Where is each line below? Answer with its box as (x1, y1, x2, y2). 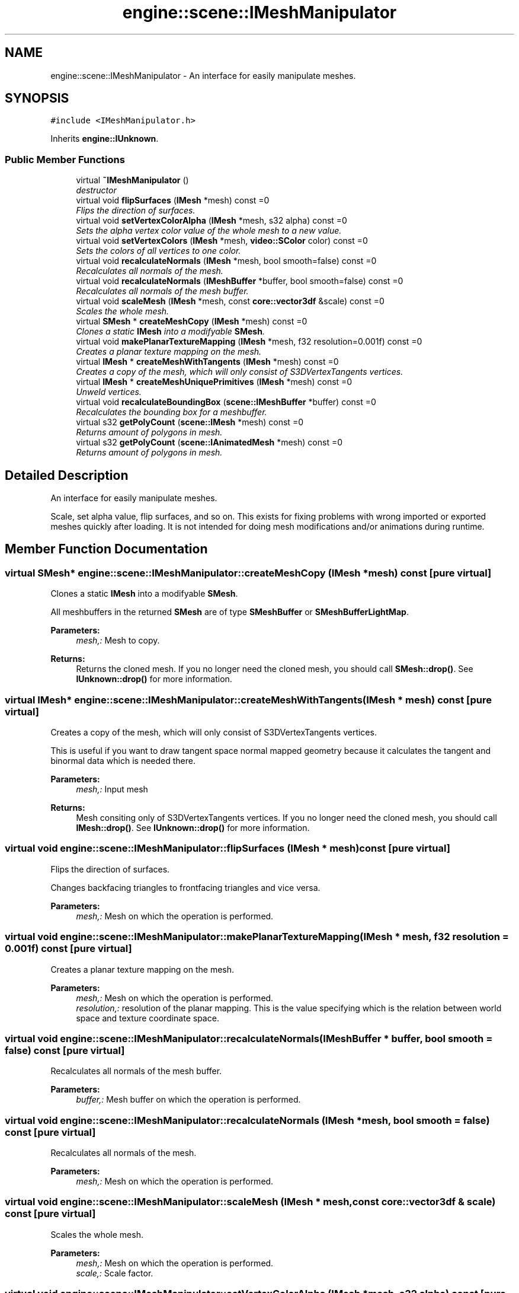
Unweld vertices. (76, 387, 142, 397)
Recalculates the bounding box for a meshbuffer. (76, 407, 267, 418)
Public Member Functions (5, 153, 125, 165)
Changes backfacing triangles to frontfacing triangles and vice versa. (50, 882, 321, 893)
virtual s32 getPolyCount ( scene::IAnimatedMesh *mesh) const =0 (76, 437, 342, 448)
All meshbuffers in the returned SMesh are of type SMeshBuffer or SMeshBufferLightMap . (50, 607, 409, 617)
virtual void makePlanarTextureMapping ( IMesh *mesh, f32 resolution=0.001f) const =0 (76, 336, 422, 347)
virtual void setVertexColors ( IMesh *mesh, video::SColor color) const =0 (76, 235, 368, 246)
